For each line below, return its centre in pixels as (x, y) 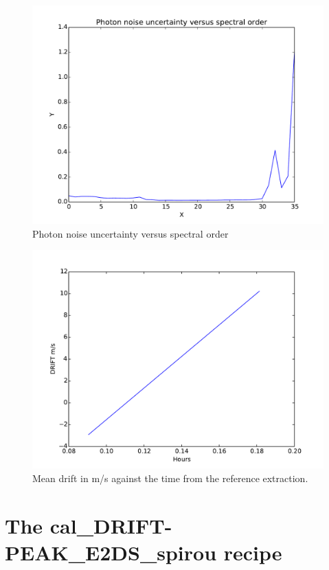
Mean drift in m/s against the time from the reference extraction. (170, 478)
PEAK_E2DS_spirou (111, 552)
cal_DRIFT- (111, 525)
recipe (253, 552)
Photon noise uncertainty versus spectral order (131, 233)
